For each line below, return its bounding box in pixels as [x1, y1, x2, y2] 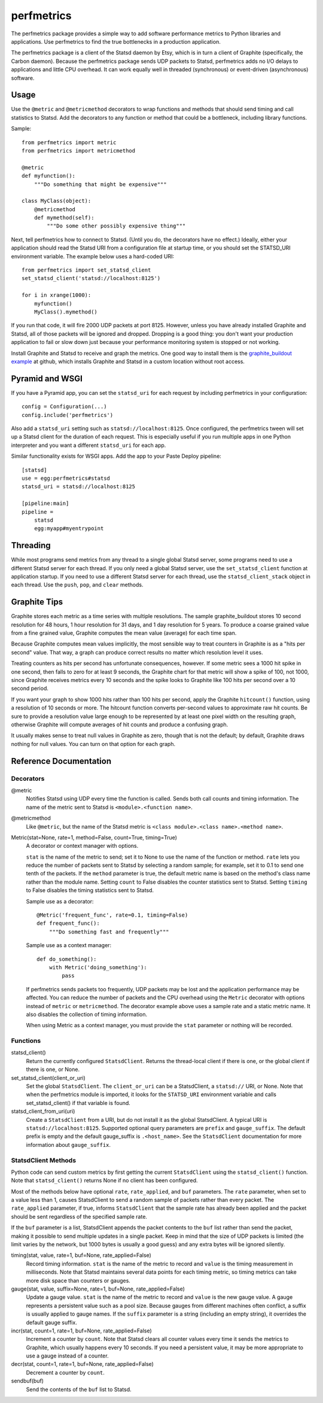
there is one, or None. [26, 1066, 80, 1073]
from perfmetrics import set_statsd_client [22, 267, 151, 273]
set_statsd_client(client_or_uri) [11, 1074, 86, 1081]
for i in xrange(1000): [22, 292, 92, 299]
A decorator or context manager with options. [26, 842, 139, 850]
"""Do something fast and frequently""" [48, 928, 170, 935]
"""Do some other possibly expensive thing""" [47, 223, 186, 230]
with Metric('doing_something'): [48, 964, 148, 970]
